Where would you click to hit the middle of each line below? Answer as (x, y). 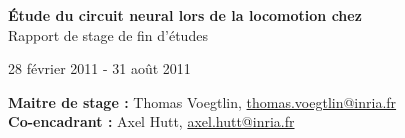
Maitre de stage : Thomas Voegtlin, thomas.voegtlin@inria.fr (202, 101)
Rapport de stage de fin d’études (108, 34)
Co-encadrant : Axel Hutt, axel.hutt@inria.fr (151, 121)
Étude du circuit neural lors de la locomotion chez (185, 15)
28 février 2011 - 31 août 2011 (99, 68)
